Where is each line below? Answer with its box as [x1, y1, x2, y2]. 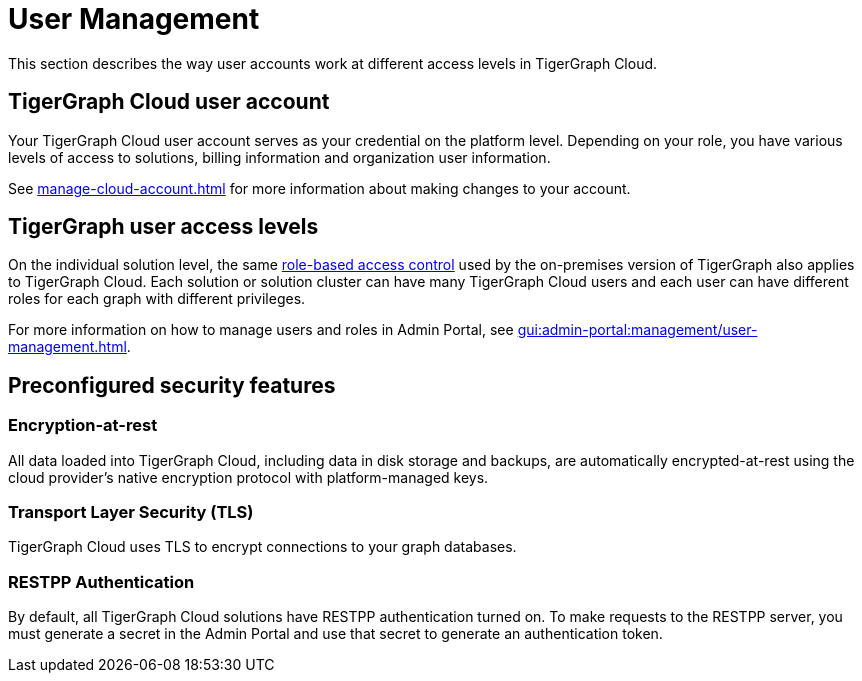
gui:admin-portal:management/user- [517, 321, 758, 339]
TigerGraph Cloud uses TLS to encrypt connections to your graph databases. [8, 538, 517, 556]
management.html [8, 338, 127, 356]
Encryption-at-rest [8, 415, 158, 436]
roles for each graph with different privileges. [8, 290, 306, 308]
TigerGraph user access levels [8, 214, 319, 240]
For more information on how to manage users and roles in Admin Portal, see [8, 321, 514, 339]
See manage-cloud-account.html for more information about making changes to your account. [8, 179, 631, 197]
